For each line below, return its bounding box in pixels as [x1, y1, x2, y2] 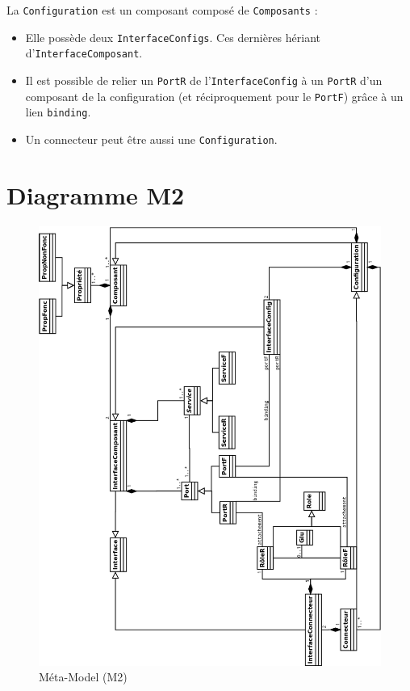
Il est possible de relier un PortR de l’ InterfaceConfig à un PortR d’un [25, 71, 383, 88]
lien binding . [25, 103, 91, 120]
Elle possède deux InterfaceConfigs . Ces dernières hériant [25, 28, 321, 45]
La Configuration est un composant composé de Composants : [6, 2, 318, 18]
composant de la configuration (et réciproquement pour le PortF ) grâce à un [25, 87, 404, 104]
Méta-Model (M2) [39, 668, 128, 685]
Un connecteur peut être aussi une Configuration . [25, 130, 278, 147]
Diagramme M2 [6, 178, 185, 211]
